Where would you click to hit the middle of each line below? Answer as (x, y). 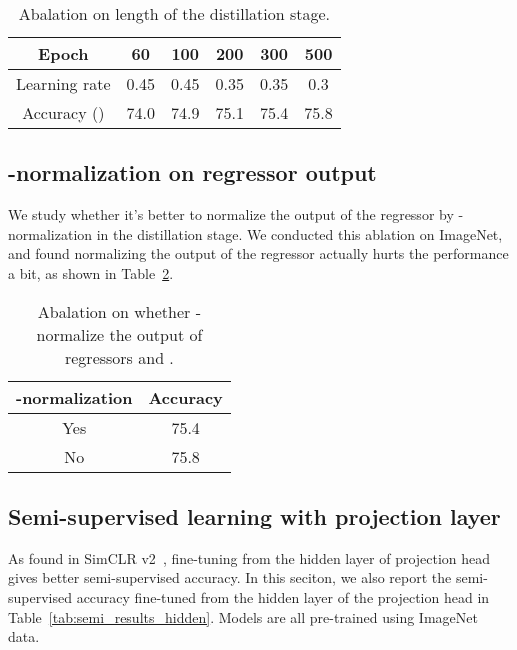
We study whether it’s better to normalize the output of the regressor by (231, 214)
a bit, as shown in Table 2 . (91, 272)
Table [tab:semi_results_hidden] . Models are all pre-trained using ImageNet (243, 616)
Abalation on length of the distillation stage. (174, 13)
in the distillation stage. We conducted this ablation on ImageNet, (299, 233)
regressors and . (119, 357)
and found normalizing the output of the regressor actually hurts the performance (258, 253)
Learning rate (63, 83)
